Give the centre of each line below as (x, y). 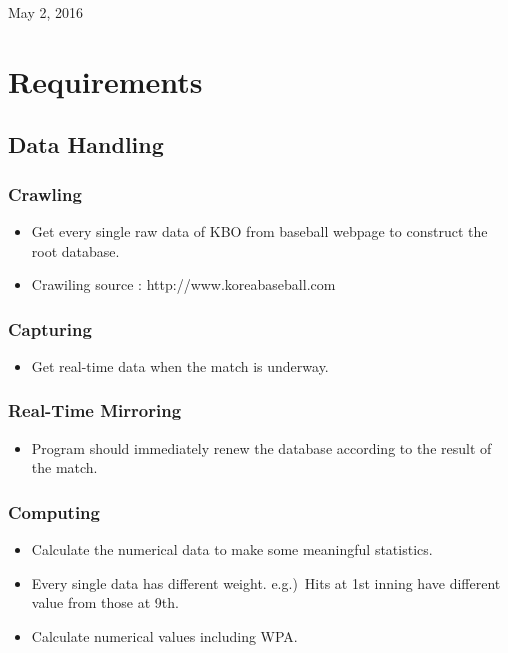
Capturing (50, 328)
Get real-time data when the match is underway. (180, 365)
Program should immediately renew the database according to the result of (261, 447)
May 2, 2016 (46, 12)
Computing (54, 511)
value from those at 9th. (105, 602)
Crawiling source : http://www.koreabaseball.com (183, 284)
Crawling (45, 193)
